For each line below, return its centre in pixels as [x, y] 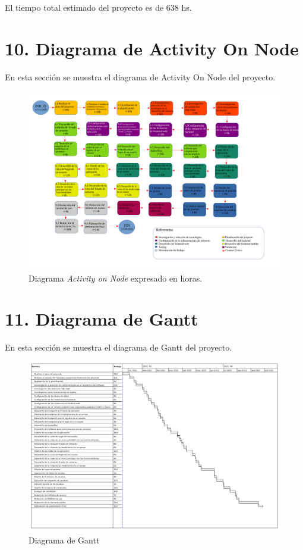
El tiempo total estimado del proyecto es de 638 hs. [98, 7]
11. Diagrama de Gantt [102, 319]
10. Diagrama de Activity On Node [152, 48]
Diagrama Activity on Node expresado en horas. [116, 278]
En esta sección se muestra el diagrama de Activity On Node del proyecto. [140, 76]
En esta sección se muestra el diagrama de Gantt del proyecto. [119, 347]
